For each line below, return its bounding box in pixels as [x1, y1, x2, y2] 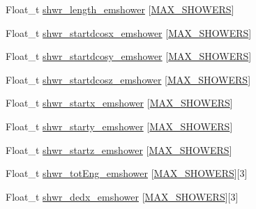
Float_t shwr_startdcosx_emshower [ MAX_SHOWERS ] [6, 25, 252, 40]
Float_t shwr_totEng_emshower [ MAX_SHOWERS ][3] [6, 166, 248, 180]
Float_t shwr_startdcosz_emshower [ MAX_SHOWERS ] [6, 72, 251, 86]
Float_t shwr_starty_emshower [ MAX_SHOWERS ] [6, 118, 233, 133]
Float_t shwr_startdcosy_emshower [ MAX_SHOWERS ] [6, 49, 252, 63]
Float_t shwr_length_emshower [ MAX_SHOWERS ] [6, 2, 234, 16]
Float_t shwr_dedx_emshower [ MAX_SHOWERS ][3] [6, 189, 239, 203]
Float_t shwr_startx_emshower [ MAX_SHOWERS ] [6, 95, 233, 110]
